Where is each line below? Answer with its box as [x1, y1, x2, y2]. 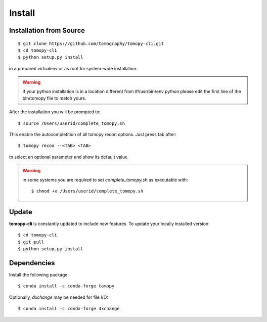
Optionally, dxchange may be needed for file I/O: [9, 294, 108, 300]
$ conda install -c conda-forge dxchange [18, 306, 120, 312]
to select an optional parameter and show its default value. [9, 154, 129, 160]
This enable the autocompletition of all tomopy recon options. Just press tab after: [9, 132, 177, 138]
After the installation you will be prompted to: [9, 109, 101, 115]
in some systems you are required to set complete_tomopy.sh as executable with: [22, 177, 188, 183]
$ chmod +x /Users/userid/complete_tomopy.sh [31, 188, 143, 194]
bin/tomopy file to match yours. [22, 95, 87, 101]
